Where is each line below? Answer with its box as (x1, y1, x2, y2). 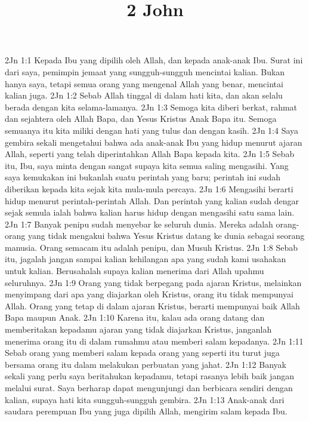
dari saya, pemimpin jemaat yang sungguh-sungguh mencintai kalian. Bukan (5, 65, 285, 78)
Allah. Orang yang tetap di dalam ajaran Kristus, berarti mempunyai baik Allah (5, 299, 300, 312)
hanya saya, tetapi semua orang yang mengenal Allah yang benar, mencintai (5, 77, 283, 90)
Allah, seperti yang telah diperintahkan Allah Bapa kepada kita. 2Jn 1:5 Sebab (5, 147, 295, 160)
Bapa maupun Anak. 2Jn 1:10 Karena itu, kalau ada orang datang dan (5, 311, 265, 324)
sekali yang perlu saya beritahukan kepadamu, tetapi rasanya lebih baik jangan (5, 370, 294, 382)
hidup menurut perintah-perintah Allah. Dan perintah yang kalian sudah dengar (5, 194, 299, 207)
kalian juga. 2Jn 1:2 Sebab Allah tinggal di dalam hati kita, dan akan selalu (5, 89, 283, 102)
